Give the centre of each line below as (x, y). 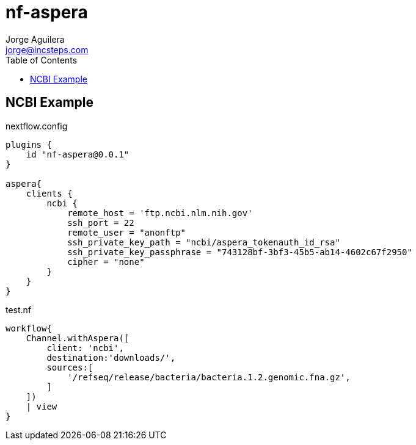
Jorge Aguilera (35, 39)
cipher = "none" (106, 262)
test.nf (19, 309)
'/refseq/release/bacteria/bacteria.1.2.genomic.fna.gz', (209, 377)
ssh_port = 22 (101, 222)
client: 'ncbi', (85, 348)
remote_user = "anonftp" (127, 232)
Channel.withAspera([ (78, 338)
